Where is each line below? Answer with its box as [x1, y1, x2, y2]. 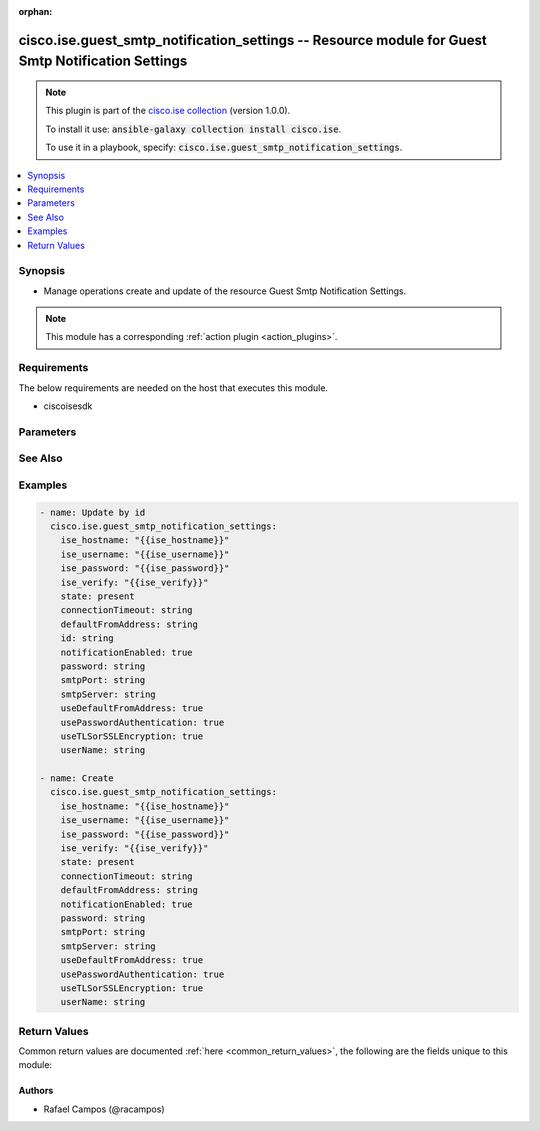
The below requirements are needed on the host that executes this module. [18, 381, 329, 394]
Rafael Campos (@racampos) [43, 1103, 165, 1115]
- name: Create [39, 773, 114, 784]
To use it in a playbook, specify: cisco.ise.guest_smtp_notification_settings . [45, 141, 403, 154]
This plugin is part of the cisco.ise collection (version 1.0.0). [45, 105, 291, 117]
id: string [60, 633, 114, 644]
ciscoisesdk [43, 400, 93, 412]
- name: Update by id [39, 506, 146, 518]
